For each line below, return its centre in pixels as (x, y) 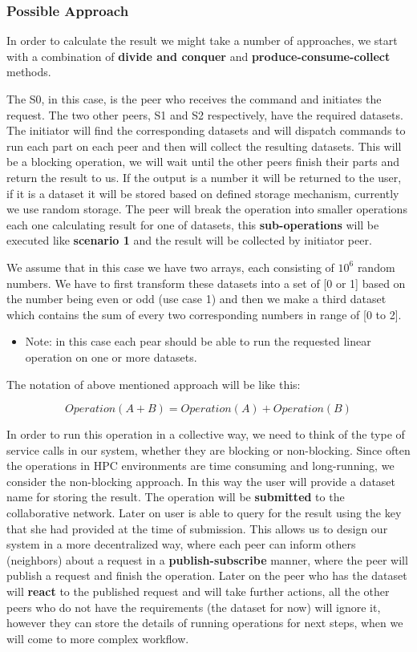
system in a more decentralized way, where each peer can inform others (181, 544)
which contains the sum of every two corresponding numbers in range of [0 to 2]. (204, 314)
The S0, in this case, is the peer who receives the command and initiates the (194, 99)
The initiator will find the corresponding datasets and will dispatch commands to (206, 130)
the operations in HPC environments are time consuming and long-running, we (200, 466)
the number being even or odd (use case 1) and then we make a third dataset (196, 299)
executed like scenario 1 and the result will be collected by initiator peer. (189, 240)
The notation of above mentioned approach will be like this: (154, 384)
